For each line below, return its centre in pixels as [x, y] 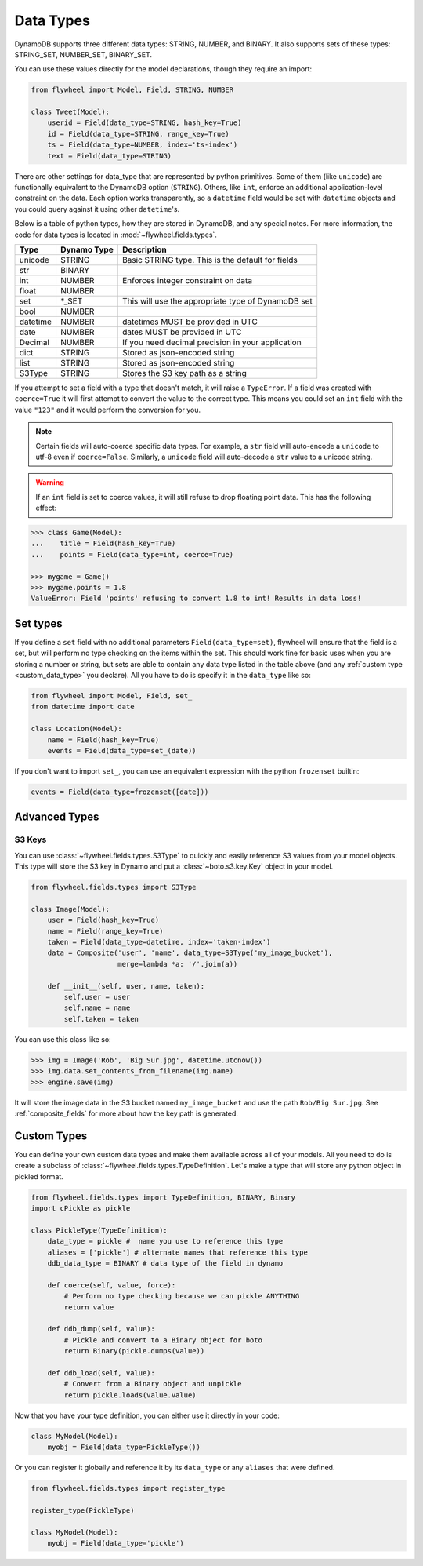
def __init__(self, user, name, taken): [126, 986]
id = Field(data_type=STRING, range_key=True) [139, 134]
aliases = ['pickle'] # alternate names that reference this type [178, 1252]
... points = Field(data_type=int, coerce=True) [132, 554]
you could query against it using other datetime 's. [97, 209]
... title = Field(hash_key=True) [103, 544]
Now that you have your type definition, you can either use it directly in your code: [147, 1415]
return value [89, 1307]
